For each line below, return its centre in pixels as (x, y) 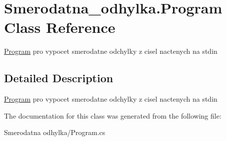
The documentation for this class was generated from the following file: (113, 115)
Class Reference (60, 27)
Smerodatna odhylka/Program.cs (55, 132)
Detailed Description (59, 78)
